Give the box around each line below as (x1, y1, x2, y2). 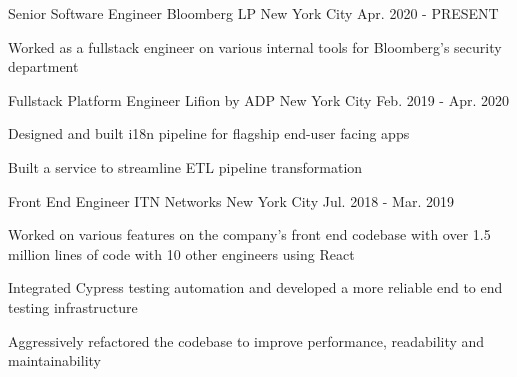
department (8, 56, 79, 77)
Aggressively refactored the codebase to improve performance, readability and (8, 330, 485, 351)
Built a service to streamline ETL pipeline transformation (8, 156, 363, 177)
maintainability (8, 350, 101, 371)
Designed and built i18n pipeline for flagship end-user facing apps (8, 123, 410, 144)
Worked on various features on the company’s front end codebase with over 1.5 (8, 224, 491, 245)
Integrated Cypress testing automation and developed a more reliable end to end (8, 277, 503, 298)
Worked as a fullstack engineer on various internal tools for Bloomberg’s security (8, 36, 502, 57)
